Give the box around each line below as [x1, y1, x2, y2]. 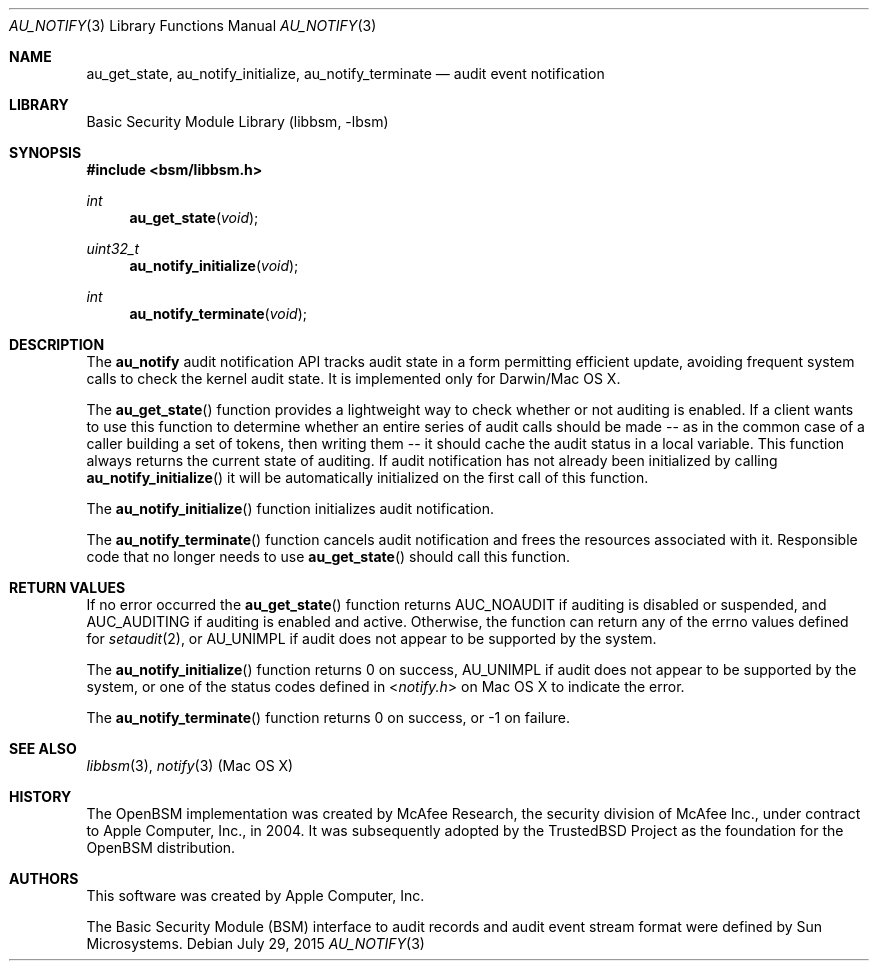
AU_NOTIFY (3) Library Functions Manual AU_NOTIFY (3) [9, 17, 377, 34]
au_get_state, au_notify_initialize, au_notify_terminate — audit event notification [86, 65, 605, 82]
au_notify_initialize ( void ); [129, 257, 299, 274]
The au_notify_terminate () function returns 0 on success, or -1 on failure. [86, 709, 570, 726]
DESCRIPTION [9, 336, 105, 353]
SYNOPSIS [9, 144, 82, 161]
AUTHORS [9, 870, 79, 887]
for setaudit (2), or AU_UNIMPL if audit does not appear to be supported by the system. [86, 630, 657, 647]
